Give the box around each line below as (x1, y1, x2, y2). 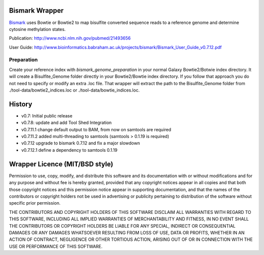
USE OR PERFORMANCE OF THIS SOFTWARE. (9, 243, 103, 249)
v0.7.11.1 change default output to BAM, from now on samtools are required (21, 126, 171, 132)
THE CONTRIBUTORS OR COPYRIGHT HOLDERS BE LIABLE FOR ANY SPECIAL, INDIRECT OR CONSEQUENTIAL (9, 223, 236, 229)
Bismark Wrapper (9, 6, 64, 15)
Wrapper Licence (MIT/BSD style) (9, 160, 113, 168)
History (9, 100, 33, 108)
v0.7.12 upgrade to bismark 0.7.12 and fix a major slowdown (21, 140, 140, 146)
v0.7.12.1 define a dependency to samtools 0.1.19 (21, 147, 118, 153)
